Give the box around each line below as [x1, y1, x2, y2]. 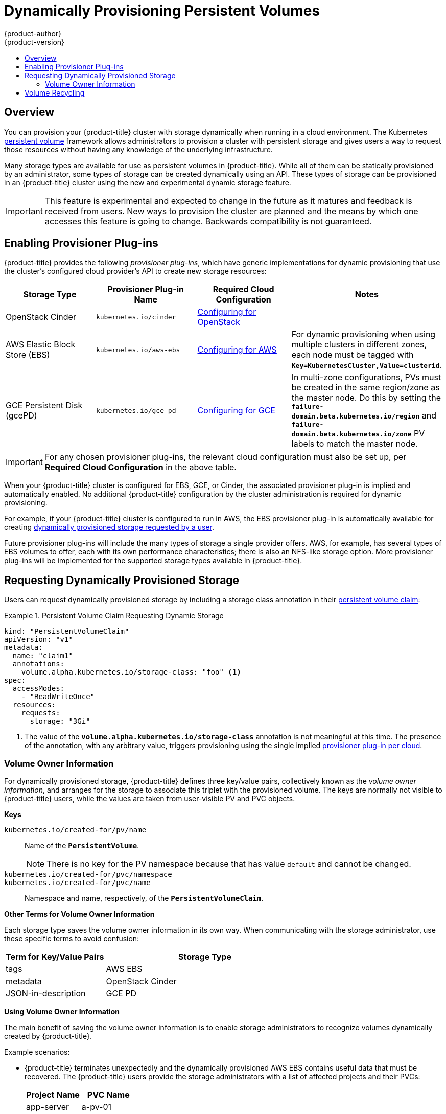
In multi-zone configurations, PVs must [291, 372, 441, 383]
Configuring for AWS [197, 344, 277, 355]
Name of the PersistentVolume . [25, 841, 139, 850]
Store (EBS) [6, 350, 50, 360]
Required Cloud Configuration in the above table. [44, 462, 237, 473]
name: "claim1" [12, 652, 73, 660]
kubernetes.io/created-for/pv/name [4, 826, 147, 834]
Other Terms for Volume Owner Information [4, 910, 155, 919]
